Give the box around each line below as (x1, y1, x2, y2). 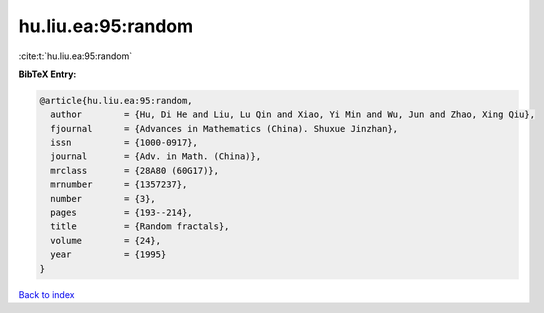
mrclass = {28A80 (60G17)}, (50, 165, 220, 176)
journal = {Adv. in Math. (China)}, (50, 151, 262, 162)
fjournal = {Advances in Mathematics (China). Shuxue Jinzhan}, (50, 123, 399, 134)
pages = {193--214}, (50, 207, 194, 219)
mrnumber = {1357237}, (50, 179, 188, 190)
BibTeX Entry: (18, 68, 77, 80)
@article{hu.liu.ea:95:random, (39, 95, 194, 106)
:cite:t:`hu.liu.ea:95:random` (18, 50, 133, 62)
